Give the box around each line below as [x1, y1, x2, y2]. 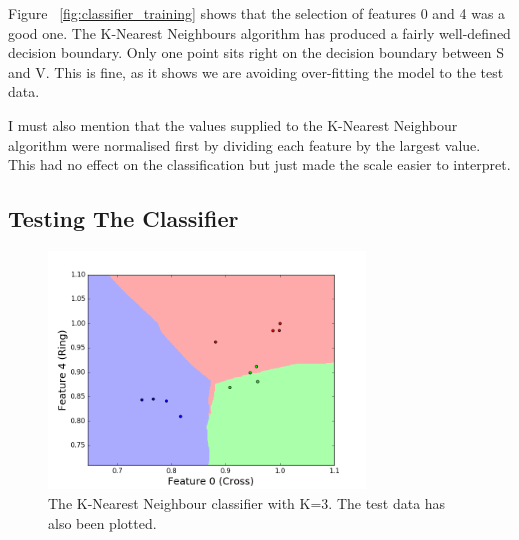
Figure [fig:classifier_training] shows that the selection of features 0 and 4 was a [8, 3, 506, 23]
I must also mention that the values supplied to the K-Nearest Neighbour [8, 114, 458, 135]
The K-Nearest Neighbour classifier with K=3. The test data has [48, 493, 446, 514]
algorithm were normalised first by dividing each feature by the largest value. [8, 134, 481, 155]
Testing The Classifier [8, 203, 239, 234]
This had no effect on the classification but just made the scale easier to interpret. [8, 154, 511, 175]
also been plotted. [48, 512, 157, 533]
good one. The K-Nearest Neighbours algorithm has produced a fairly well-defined [8, 22, 511, 43]
